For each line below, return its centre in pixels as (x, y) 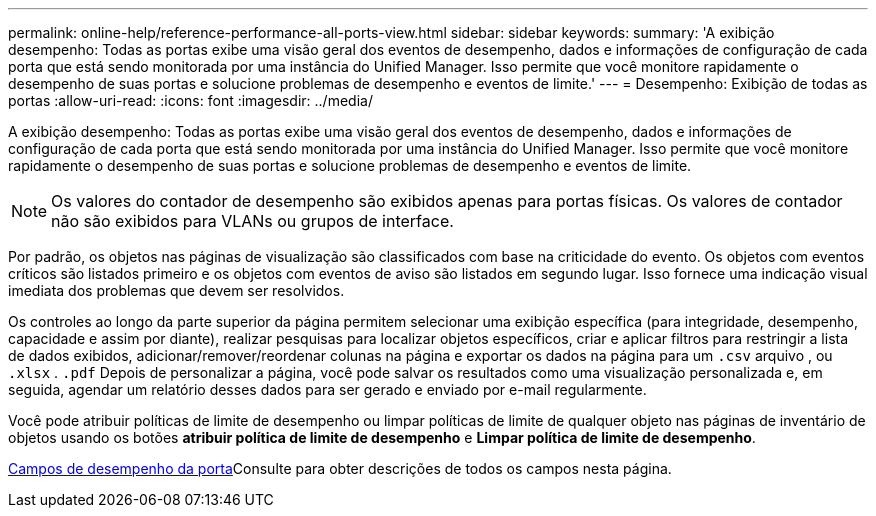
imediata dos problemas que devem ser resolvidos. (176, 290)
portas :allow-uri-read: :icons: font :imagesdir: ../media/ (190, 100)
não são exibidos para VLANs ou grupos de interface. (252, 221)
